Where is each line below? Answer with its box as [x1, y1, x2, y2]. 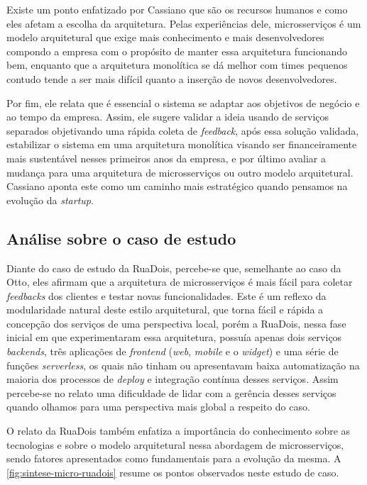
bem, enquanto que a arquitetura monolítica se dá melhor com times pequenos [6, 57, 348, 72]
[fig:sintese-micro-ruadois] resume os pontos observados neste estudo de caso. [6, 464, 339, 479]
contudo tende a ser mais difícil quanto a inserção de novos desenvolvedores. [6, 71, 337, 86]
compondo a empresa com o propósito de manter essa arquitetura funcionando [6, 43, 348, 58]
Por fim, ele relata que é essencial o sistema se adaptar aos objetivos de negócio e [6, 95, 360, 110]
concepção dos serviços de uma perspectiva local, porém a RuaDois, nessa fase [6, 316, 346, 330]
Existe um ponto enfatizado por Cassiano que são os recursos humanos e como [6, 2, 348, 16]
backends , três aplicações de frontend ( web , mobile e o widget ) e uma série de [6, 344, 339, 359]
